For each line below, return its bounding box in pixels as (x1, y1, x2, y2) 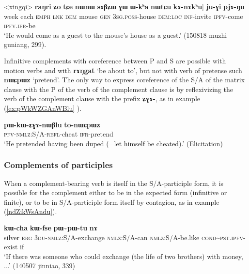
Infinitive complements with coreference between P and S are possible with (4, 55, 226, 65)
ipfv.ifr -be (4, 20, 35, 30)
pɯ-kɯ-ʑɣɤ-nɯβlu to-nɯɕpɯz (4, 119, 100, 129)
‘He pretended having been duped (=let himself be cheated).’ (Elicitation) (4, 138, 223, 148)
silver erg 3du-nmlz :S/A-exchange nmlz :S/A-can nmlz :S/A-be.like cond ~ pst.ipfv (4, 232, 243, 242)
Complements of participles (4, 159, 113, 171)
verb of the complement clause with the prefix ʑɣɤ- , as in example (4, 93, 200, 104)
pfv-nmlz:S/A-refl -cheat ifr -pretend (4, 129, 113, 139)
